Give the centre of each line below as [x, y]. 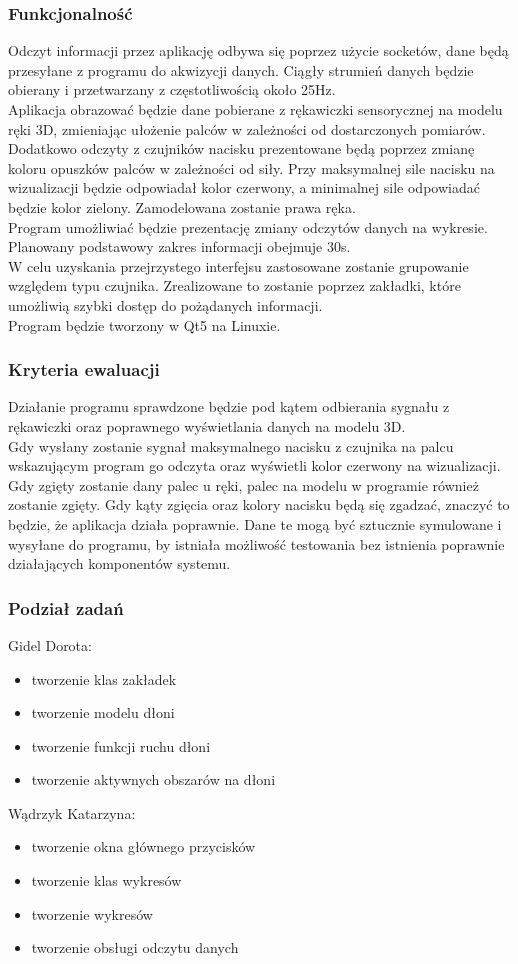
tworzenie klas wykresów [106, 880]
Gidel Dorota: [50, 644]
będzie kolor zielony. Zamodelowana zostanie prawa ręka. [182, 206]
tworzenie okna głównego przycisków [143, 846]
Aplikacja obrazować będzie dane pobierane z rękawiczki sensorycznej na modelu [255, 109]
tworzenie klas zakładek [104, 678]
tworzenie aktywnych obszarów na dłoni [153, 779]
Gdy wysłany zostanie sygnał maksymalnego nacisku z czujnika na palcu [231, 445]
